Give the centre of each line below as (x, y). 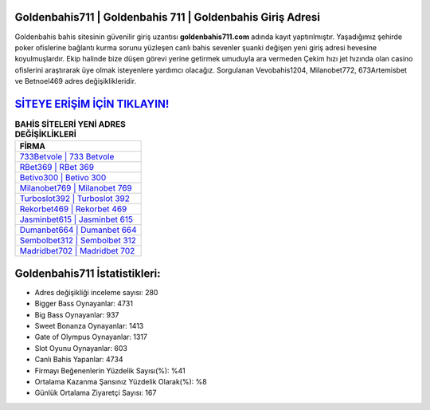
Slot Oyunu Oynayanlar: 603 (81, 348)
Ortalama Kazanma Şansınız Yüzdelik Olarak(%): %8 (121, 382)
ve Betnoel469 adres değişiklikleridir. (76, 81)
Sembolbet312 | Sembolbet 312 (78, 241)
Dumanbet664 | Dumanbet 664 (78, 230)
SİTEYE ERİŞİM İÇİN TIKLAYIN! (92, 104)
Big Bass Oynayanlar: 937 (77, 314)
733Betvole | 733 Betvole (67, 157)
